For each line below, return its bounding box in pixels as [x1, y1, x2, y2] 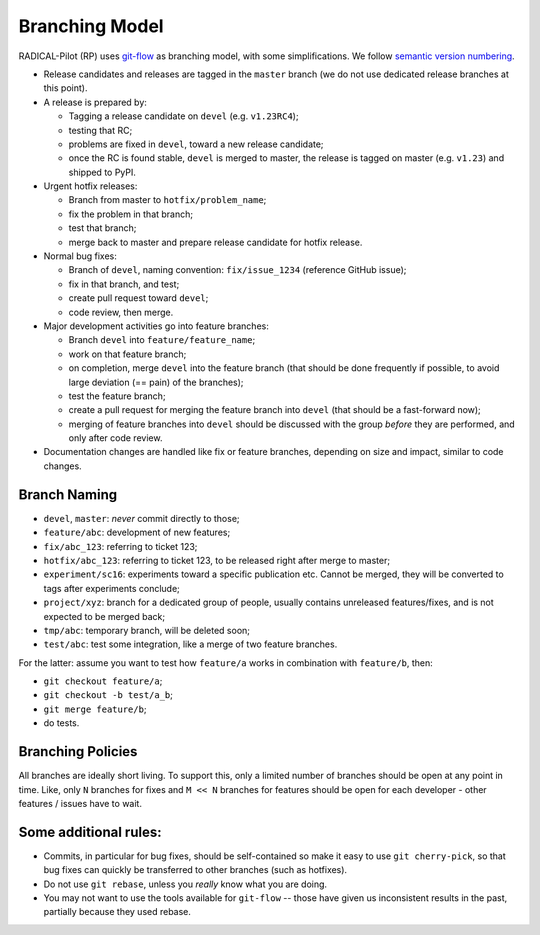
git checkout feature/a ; [43, 675, 163, 687]
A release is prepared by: [43, 96, 147, 108]
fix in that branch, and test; [68, 278, 180, 290]
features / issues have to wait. [18, 797, 142, 809]
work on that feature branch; [68, 348, 187, 360]
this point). [43, 82, 88, 94]
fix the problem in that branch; [68, 208, 194, 220]
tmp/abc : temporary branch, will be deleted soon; [43, 624, 250, 636]
